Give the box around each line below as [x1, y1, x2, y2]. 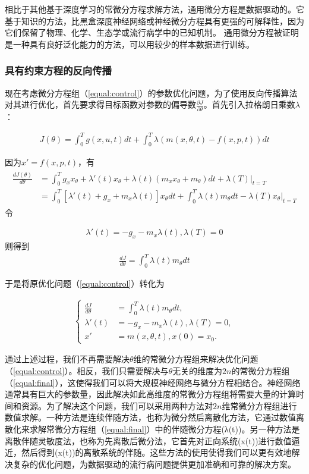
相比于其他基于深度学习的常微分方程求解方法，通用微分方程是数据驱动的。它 [5, 3, 304, 15]
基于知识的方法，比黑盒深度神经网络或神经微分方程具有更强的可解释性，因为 [5, 14, 304, 27]
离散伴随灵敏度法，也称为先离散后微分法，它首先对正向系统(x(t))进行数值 [5, 434, 292, 447]
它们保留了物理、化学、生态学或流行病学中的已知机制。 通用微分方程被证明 [5, 26, 299, 39]
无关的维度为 [172, 364, 222, 376]
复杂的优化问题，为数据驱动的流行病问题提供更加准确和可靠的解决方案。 [12, 457, 296, 470]
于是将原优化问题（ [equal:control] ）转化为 [5, 277, 165, 290]
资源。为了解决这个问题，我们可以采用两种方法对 [21, 399, 213, 412]
